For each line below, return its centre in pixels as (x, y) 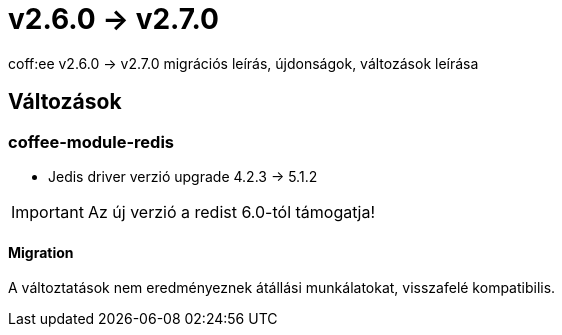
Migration (41, 252)
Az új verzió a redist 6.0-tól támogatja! (231, 211)
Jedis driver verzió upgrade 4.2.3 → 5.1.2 (183, 176)
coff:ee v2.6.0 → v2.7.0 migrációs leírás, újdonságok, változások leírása (243, 63)
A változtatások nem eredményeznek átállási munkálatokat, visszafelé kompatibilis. (282, 288)
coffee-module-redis (91, 141)
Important (47, 211)
